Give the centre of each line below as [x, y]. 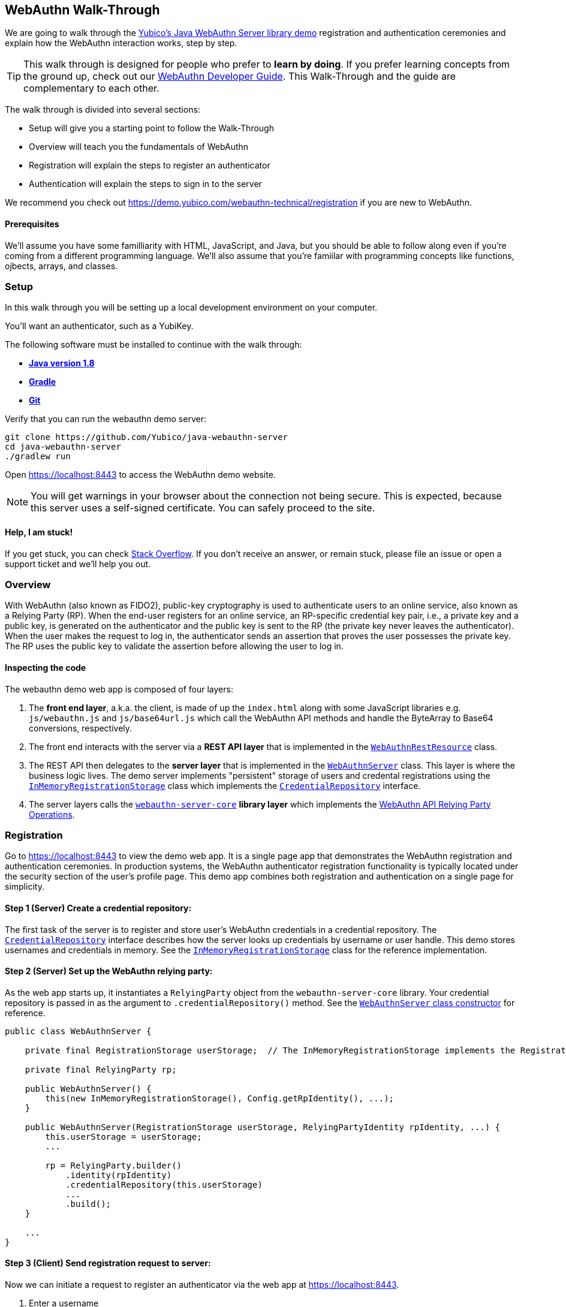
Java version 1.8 [62, 363]
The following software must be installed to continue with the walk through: [153, 345]
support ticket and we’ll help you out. [78, 564]
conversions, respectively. [81, 728]
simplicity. [25, 887]
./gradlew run [38, 457]
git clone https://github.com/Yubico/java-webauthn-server [147, 437]
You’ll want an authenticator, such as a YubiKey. [99, 326]
